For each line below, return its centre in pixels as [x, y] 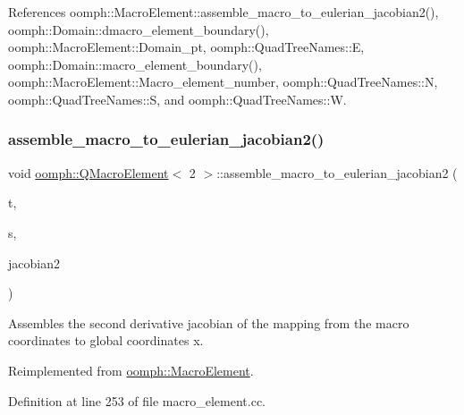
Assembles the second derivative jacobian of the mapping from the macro [209, 322]
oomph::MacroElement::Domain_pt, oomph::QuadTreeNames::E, [186, 47]
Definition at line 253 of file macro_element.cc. [137, 400]
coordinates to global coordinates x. [106, 340]
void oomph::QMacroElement [89, 172]
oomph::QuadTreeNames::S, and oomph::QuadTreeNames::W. [177, 99]
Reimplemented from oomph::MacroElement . [131, 370]
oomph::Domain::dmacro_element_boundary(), [139, 29]
